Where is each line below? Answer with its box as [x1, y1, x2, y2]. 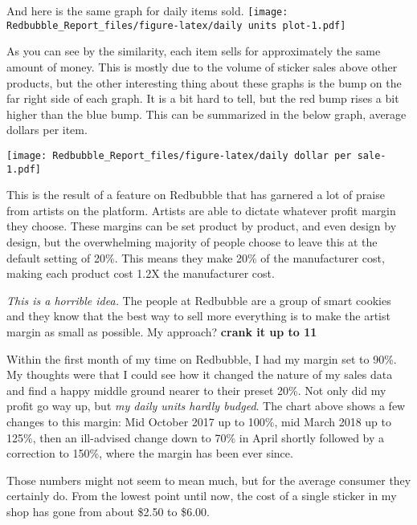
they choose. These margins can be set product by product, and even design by [6, 218, 397, 234]
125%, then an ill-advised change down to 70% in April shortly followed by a [6, 429, 385, 446]
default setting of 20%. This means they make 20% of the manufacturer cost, [6, 249, 385, 266]
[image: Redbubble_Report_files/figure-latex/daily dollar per [6, 149, 352, 161]
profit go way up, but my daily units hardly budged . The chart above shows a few [6, 397, 406, 414]
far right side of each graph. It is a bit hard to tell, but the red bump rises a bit [6, 90, 399, 107]
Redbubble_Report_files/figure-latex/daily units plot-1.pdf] [6, 19, 346, 31]
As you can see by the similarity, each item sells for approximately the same [6, 43, 381, 59]
